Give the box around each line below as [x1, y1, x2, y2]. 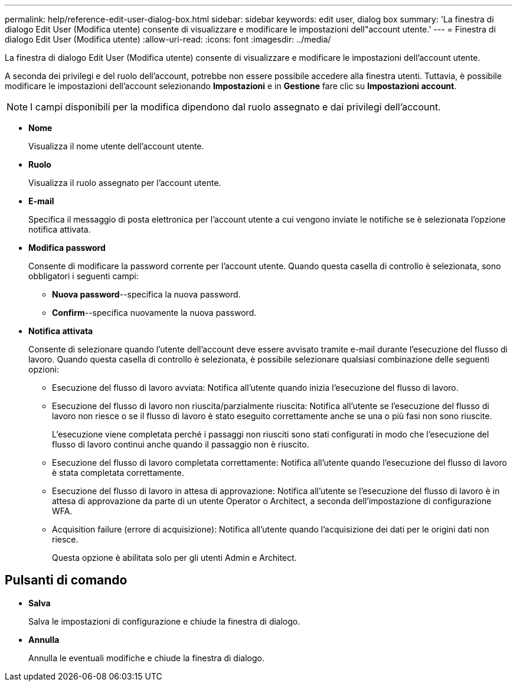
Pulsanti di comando [5, 573, 127, 588]
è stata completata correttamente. [52, 468, 184, 478]
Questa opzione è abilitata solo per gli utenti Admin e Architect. [52, 553, 297, 563]
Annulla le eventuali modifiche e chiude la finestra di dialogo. [28, 652, 264, 663]
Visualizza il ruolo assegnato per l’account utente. [28, 178, 221, 188]
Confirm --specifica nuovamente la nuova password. [52, 308, 257, 318]
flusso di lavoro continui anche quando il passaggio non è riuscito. [52, 439, 309, 449]
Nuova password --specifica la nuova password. [52, 289, 241, 299]
